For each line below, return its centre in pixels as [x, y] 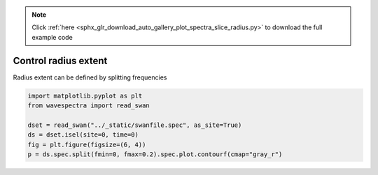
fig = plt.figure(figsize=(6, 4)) [87, 144]
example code [52, 37]
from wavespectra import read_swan [89, 106]
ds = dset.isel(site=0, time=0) [83, 135]
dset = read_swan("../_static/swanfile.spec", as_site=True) [135, 125]
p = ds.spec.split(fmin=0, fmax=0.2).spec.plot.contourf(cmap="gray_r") [155, 154]
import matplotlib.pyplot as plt [85, 96]
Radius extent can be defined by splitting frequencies [90, 77]
